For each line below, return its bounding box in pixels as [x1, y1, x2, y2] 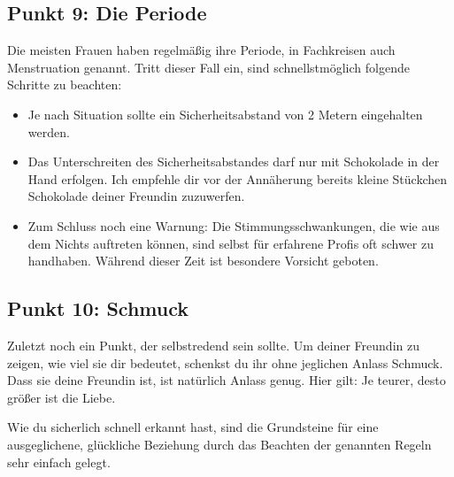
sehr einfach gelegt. [7, 452, 111, 471]
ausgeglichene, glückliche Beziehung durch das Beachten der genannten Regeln [7, 435, 432, 453]
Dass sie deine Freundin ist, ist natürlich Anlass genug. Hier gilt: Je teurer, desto [7, 371, 446, 389]
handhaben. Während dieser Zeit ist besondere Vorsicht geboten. [27, 251, 379, 270]
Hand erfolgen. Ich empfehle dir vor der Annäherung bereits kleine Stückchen [27, 169, 448, 188]
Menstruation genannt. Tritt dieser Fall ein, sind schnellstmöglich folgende [7, 58, 410, 76]
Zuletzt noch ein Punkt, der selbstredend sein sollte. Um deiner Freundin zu [7, 335, 419, 354]
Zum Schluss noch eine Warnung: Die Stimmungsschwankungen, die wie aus [27, 216, 440, 235]
